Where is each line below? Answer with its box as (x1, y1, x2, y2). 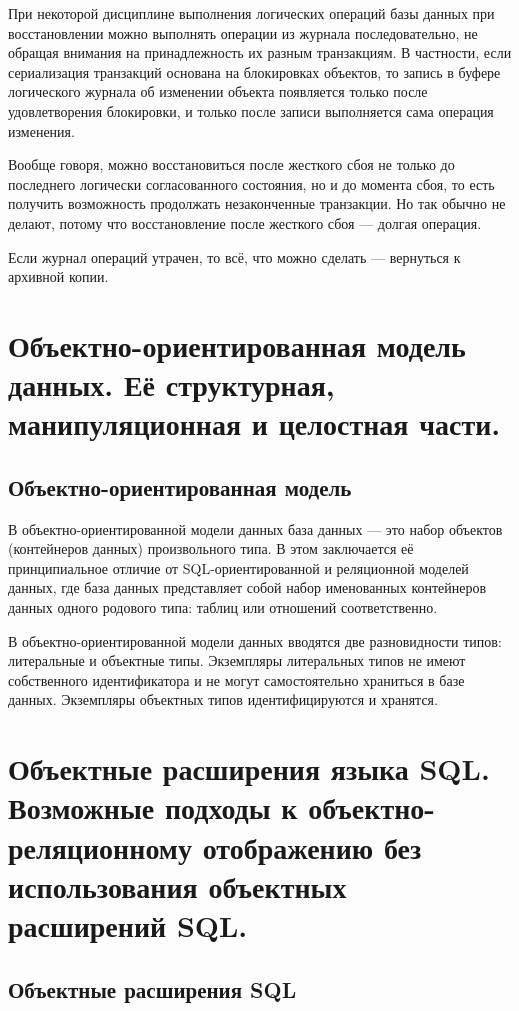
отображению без (202, 826, 422, 867)
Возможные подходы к (8, 787, 298, 828)
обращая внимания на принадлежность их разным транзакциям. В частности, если (8, 42, 512, 63)
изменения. (8, 120, 75, 141)
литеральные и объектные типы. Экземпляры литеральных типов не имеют (8, 650, 466, 671)
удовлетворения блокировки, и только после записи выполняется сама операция (8, 100, 494, 121)
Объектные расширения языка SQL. (8, 748, 490, 789)
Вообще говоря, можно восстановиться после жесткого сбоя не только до (8, 154, 455, 175)
